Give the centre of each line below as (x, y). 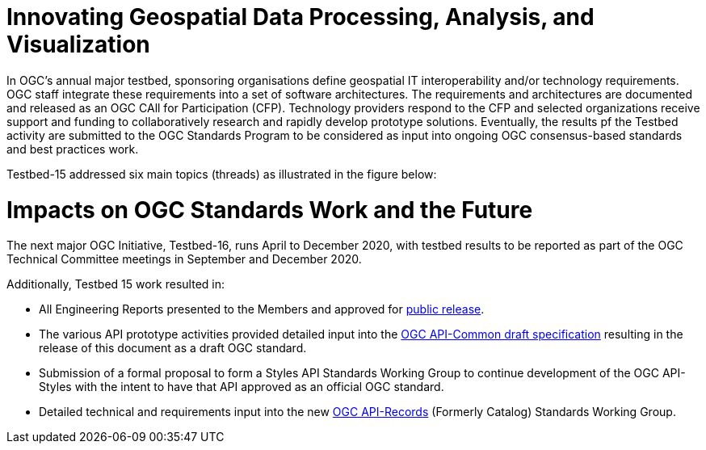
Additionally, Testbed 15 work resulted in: (116, 284)
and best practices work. (73, 149)
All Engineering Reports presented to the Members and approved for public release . (262, 309)
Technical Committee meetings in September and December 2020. (184, 259)
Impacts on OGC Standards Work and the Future (270, 210)
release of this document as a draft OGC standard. (173, 348)
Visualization (78, 44)
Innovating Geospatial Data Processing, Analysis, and (300, 17)
